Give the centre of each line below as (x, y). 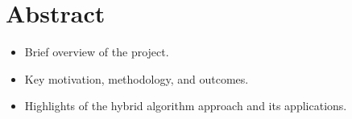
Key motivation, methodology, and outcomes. (137, 78)
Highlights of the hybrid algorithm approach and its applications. (186, 106)
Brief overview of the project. (97, 52)
